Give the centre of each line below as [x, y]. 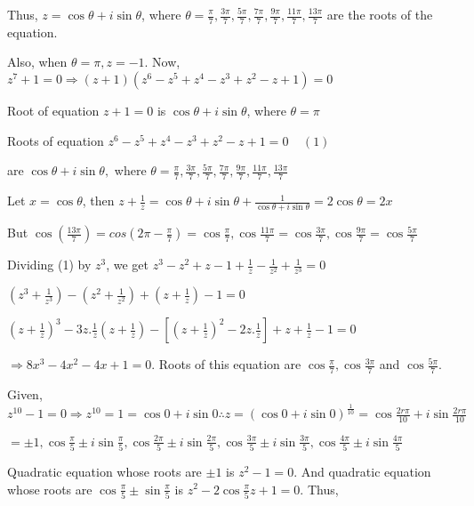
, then [98, 201]
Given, [25, 394]
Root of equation [53, 111]
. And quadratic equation [362, 471]
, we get [128, 265]
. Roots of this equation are [226, 364]
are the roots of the [380, 14]
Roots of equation [56, 140]
